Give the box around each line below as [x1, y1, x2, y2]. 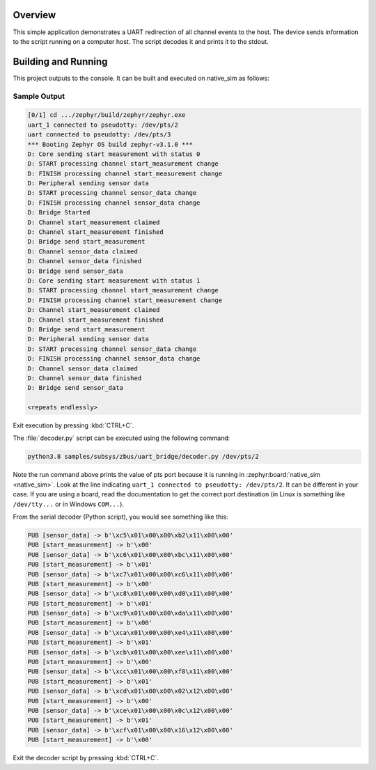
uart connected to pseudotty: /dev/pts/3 [27, 131, 171, 139]
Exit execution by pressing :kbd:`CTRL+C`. [13, 421, 134, 430]
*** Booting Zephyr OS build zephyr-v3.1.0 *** [27, 140, 193, 148]
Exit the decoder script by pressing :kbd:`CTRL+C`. [13, 754, 159, 762]
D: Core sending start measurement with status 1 [27, 277, 201, 285]
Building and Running [13, 56, 108, 68]
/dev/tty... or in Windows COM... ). [13, 500, 125, 508]
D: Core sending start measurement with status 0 [27, 150, 201, 158]
